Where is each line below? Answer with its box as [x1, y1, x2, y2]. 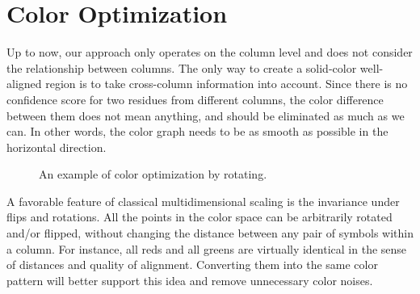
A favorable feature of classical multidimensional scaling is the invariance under [6, 192, 400, 209]
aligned [6, 75, 42, 92]
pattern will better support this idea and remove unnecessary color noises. [6, 271, 373, 288]
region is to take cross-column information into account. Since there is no [45, 75, 408, 92]
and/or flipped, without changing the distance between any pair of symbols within [6, 225, 414, 241]
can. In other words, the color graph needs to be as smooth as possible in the [6, 123, 388, 140]
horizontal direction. [6, 138, 107, 155]
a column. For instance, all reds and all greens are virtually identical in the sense [6, 240, 407, 257]
